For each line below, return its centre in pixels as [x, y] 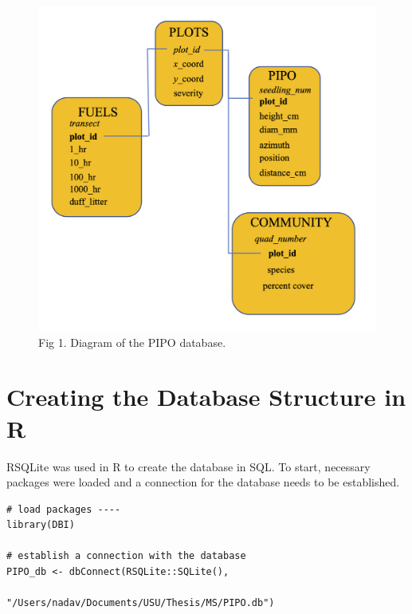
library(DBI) [41, 525]
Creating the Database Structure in [206, 397]
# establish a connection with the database [126, 556]
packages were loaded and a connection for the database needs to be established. [203, 482]
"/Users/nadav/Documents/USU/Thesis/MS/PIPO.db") [141, 603]
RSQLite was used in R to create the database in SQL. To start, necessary [188, 466]
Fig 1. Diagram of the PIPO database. [132, 342]
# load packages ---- [64, 509]
